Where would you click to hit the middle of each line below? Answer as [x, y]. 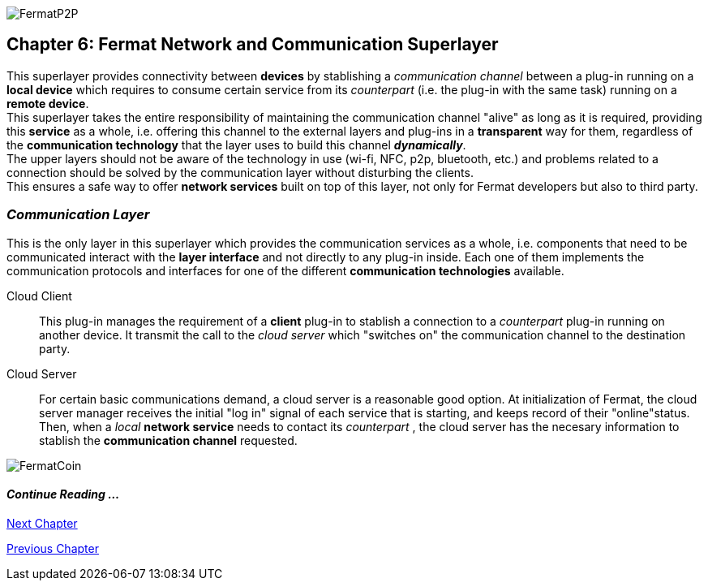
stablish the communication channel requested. [168, 440]
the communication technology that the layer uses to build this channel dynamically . [236, 145]
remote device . [48, 103]
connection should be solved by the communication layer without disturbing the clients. [240, 172]
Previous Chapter [53, 548]
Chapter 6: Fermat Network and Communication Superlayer [253, 45]
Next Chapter [42, 523]
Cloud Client [39, 296]
